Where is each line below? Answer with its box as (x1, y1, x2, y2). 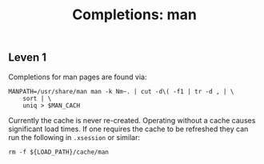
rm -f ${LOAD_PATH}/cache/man (8, 148, 110, 156)
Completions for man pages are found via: (8, 72, 147, 82)
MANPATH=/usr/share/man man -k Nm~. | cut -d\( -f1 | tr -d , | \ (8, 87, 234, 95)
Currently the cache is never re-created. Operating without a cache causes (8, 115, 256, 125)
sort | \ (22, 94, 52, 102)
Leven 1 (8, 50, 46, 65)
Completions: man (71, 6, 198, 24)
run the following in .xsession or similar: (8, 132, 141, 142)
